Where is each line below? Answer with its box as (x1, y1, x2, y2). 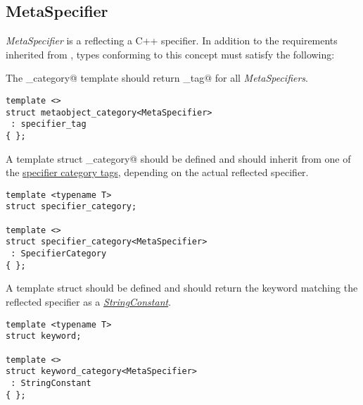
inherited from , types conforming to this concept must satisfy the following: (6, 46, 335, 61)
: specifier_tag (11, 119, 87, 130)
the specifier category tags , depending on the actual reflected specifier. (6, 165, 309, 180)
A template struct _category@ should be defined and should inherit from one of (6, 151, 351, 166)
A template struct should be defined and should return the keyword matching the (6, 280, 358, 295)
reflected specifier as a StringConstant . (6, 294, 172, 309)
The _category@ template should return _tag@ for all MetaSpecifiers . (6, 70, 308, 85)
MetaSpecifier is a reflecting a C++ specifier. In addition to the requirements (6, 33, 338, 48)
